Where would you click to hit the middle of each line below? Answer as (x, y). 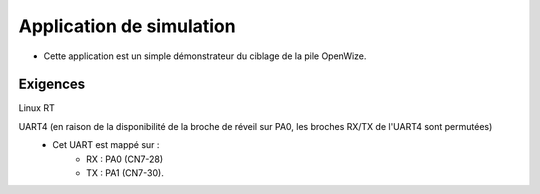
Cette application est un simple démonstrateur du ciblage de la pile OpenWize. (205, 56)
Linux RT (36, 108)
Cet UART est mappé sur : (106, 145)
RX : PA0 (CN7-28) (125, 159)
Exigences (52, 84)
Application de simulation (127, 26)
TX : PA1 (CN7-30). (125, 173)
